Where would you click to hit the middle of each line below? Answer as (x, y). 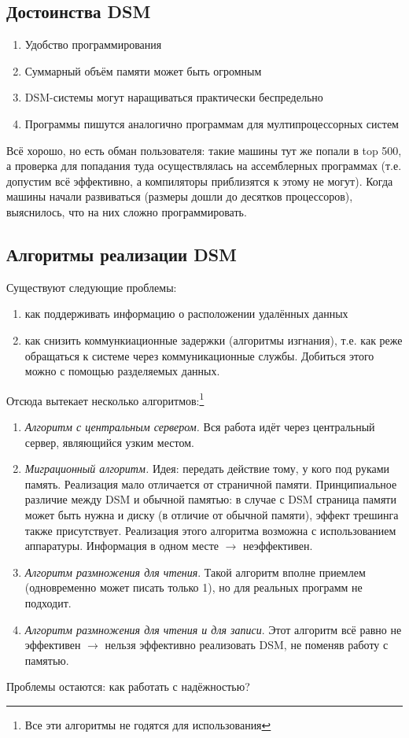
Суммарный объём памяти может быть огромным (143, 70)
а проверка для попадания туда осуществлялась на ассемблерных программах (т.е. (204, 166)
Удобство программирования (93, 44)
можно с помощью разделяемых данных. (122, 371)
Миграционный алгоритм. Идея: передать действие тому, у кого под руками (207, 469)
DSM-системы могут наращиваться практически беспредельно (174, 97)
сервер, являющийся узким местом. (109, 442)
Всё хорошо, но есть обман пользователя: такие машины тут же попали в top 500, (204, 150)
